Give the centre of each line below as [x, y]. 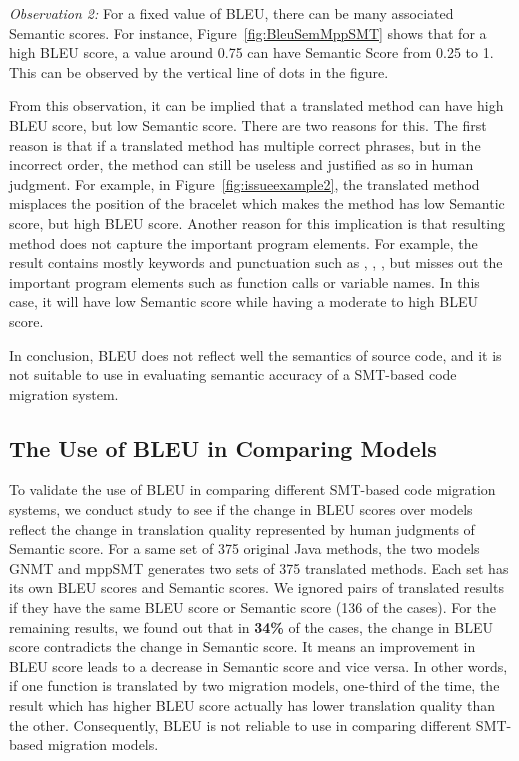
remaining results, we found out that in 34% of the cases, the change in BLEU [251, 626]
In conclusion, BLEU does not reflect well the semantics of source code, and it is [255, 354]
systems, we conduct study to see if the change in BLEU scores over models [241, 509]
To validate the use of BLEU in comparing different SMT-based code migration [252, 489]
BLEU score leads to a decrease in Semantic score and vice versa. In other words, [258, 665]
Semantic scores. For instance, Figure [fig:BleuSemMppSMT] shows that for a [248, 32]
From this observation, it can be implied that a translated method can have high [256, 105]
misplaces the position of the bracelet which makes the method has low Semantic [257, 203]
